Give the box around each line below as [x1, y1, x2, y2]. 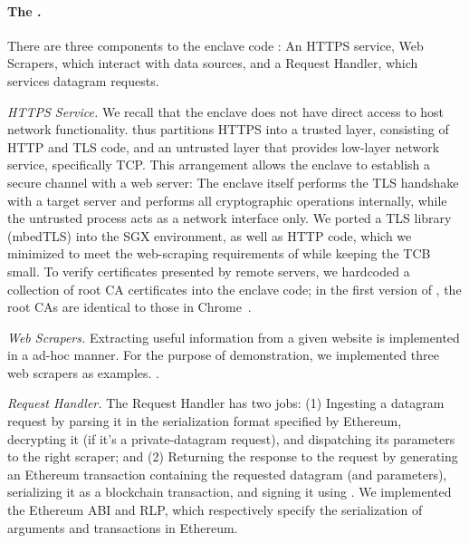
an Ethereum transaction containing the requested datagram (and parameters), [7, 464, 447, 483]
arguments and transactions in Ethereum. [7, 518, 238, 537]
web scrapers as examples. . [7, 363, 159, 382]
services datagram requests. [7, 71, 159, 90]
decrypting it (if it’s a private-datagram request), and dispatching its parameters [7, 429, 455, 448]
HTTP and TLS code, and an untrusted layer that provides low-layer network [7, 137, 440, 156]
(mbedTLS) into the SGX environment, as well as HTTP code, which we [7, 226, 412, 245]
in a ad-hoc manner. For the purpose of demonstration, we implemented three [7, 345, 439, 364]
